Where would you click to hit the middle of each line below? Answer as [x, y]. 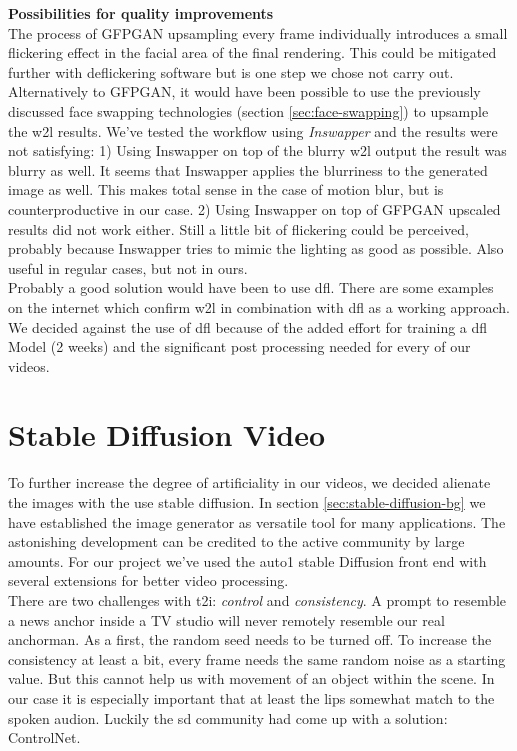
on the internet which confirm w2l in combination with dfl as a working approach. [259, 306]
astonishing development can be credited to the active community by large [236, 541]
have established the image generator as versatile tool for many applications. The [257, 521]
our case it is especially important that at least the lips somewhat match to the [251, 697]
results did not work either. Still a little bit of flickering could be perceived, [238, 228]
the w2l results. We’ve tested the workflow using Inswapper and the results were [253, 130]
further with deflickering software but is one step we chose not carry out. [231, 71]
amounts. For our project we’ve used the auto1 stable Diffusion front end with [247, 560]
